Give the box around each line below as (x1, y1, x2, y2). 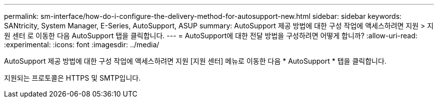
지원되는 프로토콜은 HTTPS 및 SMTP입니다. (4, 74, 141, 82)
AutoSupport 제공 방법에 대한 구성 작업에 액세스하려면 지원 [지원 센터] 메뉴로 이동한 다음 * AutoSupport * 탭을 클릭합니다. (4, 57, 386, 65)
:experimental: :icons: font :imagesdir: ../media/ (4, 40, 159, 49)
